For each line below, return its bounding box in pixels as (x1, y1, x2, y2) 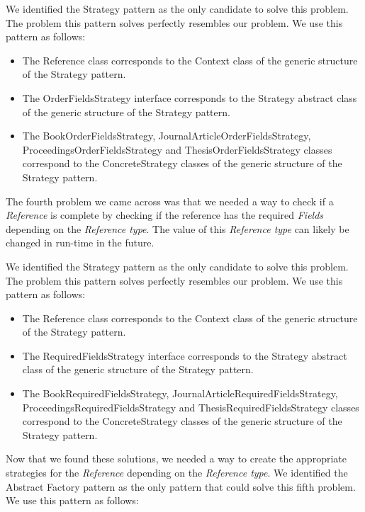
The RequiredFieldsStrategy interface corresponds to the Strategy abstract (22, 348, 347, 363)
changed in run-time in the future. (6, 235, 155, 250)
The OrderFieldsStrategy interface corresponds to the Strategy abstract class (22, 90, 357, 105)
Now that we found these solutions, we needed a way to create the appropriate (6, 451, 347, 466)
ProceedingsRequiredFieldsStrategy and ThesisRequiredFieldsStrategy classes (22, 399, 359, 414)
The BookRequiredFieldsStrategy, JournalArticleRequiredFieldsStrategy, (22, 386, 338, 401)
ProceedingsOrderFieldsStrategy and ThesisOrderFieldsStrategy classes (22, 142, 332, 157)
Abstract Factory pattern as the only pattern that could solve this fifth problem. (6, 479, 356, 494)
